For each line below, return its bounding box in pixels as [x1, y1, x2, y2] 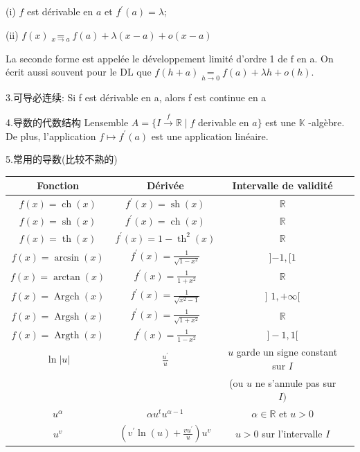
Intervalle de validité [232, 178, 333, 193]
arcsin [54, 252, 80, 263]
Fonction [37, 178, 79, 193]
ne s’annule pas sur [255, 375, 336, 390]
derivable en [198, 115, 249, 130]
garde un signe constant [236, 345, 338, 359]
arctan [53, 272, 80, 282]
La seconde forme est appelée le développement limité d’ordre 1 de [6, 51, 288, 65]
